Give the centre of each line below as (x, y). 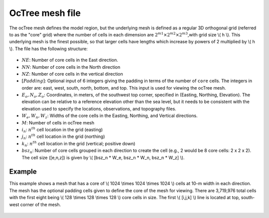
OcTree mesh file (45, 13)
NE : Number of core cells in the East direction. (70, 60)
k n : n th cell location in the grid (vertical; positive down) (78, 144)
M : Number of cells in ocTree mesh (58, 122)
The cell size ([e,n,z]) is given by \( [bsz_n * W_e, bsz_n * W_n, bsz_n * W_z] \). (103, 157)
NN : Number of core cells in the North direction (71, 67)
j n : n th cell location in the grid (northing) (63, 137)
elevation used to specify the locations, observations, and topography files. (99, 109)
